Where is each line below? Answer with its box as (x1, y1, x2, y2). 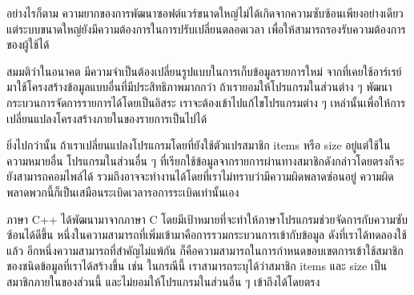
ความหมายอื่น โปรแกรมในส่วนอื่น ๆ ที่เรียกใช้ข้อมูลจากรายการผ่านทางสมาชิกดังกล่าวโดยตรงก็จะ (6, 152, 404, 169)
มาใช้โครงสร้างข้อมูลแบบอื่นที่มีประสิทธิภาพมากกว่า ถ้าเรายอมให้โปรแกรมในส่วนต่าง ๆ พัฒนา (6, 78, 392, 95)
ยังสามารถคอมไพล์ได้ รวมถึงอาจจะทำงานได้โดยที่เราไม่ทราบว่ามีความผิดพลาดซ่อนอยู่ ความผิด (6, 168, 394, 185)
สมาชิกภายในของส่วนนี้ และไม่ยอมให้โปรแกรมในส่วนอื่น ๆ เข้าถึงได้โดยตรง (6, 273, 320, 289)
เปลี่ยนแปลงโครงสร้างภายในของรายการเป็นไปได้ (6, 110, 207, 126)
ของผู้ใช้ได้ (6, 36, 50, 53)
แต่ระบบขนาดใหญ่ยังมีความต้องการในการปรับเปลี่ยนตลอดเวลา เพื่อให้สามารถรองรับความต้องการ (6, 20, 406, 37)
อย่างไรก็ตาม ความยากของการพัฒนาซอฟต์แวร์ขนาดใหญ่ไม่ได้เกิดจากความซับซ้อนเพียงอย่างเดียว (6, 5, 404, 21)
